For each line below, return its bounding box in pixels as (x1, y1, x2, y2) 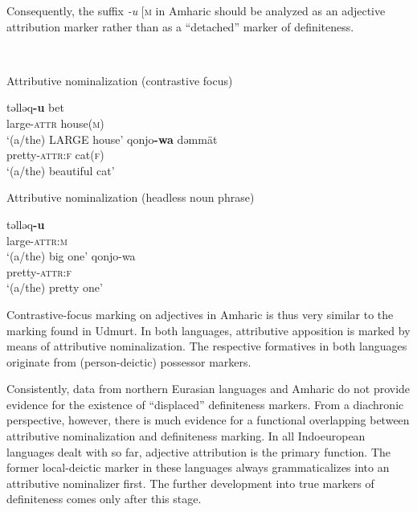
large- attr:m (6, 231, 67, 248)
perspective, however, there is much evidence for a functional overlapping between (6, 412, 410, 428)
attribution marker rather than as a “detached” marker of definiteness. (6, 18, 354, 35)
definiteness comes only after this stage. (6, 490, 202, 507)
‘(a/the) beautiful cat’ (6, 162, 115, 178)
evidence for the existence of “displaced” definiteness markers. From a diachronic (6, 395, 404, 412)
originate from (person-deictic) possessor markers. (6, 353, 251, 370)
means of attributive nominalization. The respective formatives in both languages (6, 338, 407, 354)
